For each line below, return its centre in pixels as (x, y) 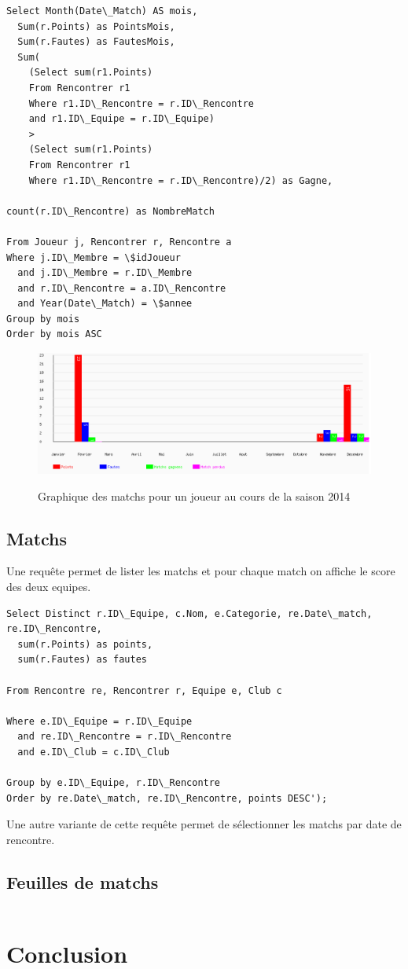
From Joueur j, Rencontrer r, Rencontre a (119, 242)
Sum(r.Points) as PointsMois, (96, 26)
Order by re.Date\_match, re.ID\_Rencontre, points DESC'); (167, 798)
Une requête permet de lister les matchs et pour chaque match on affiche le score (201, 571)
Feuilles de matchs (83, 881)
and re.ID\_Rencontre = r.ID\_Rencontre (125, 737)
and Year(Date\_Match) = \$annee (105, 304)
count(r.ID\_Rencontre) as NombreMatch (110, 211)
